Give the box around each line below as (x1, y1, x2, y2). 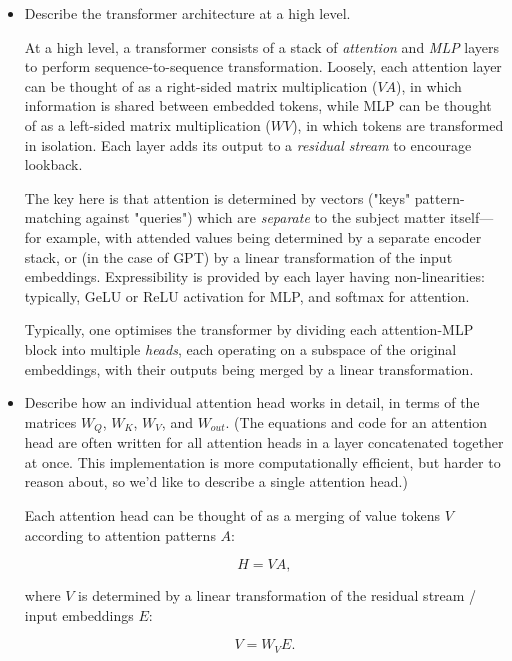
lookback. (24, 154, 83, 175)
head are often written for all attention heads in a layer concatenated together (24, 432, 504, 453)
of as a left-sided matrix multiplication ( (24, 114, 271, 135)
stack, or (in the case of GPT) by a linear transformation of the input (24, 246, 453, 267)
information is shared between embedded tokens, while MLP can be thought (24, 95, 492, 116)
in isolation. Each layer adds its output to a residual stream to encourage (24, 134, 472, 155)
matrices (24, 411, 77, 432)
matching (24, 207, 82, 228)
